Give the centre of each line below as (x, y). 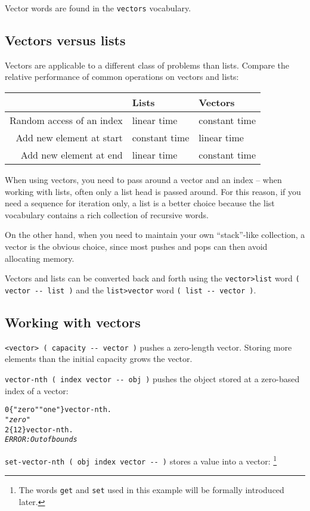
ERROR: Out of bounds (41, 440)
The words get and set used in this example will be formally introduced (151, 490)
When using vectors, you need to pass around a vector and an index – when (143, 180)
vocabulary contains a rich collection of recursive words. (107, 214)
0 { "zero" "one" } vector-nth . (58, 410)
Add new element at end (72, 155)
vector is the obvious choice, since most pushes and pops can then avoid (136, 247)
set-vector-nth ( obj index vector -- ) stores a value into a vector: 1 (141, 460)
